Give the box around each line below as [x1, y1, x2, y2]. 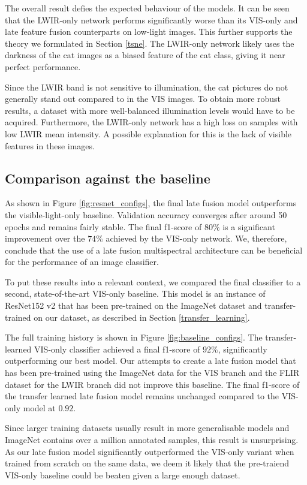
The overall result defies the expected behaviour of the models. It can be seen [5, 2, 290, 14]
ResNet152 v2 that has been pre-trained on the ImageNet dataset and [5, 299, 262, 312]
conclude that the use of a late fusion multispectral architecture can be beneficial [5, 243, 303, 256]
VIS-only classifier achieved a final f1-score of [34, 342, 200, 355]
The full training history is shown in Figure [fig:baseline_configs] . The [5, 331, 263, 344]
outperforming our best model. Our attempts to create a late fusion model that [5, 354, 296, 367]
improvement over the [5, 232, 85, 245]
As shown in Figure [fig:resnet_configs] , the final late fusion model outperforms [5, 197, 297, 209]
